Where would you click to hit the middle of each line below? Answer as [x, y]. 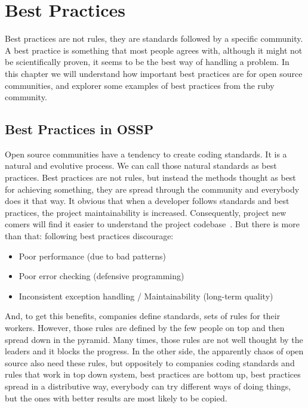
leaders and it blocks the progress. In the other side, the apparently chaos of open [154, 351]
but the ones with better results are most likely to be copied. [116, 398]
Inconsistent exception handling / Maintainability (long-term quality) [146, 296]
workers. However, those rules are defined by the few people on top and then [145, 328]
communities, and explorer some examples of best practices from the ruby [140, 85]
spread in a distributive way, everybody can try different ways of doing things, [148, 386]
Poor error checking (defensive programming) [101, 276]
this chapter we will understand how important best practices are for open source [154, 73]
